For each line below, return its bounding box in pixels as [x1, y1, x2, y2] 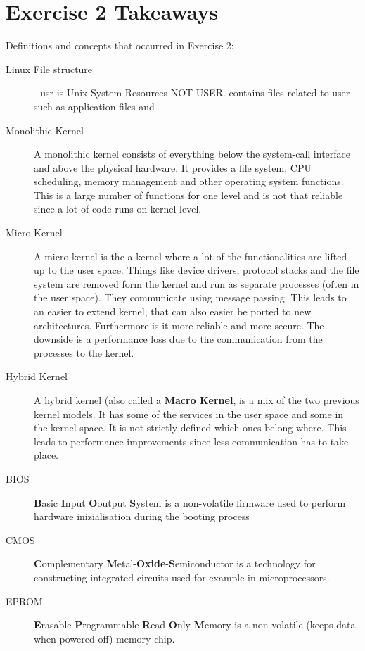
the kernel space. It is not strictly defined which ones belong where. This [34, 420, 347, 435]
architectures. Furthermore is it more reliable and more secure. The [34, 317, 324, 332]
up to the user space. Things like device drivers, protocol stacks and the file [34, 263, 359, 277]
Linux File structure [6, 61, 93, 76]
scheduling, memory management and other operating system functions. [34, 174, 344, 189]
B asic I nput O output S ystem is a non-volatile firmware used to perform [34, 495, 346, 510]
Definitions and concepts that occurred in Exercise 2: [6, 38, 234, 53]
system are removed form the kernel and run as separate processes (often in [34, 276, 359, 291]
